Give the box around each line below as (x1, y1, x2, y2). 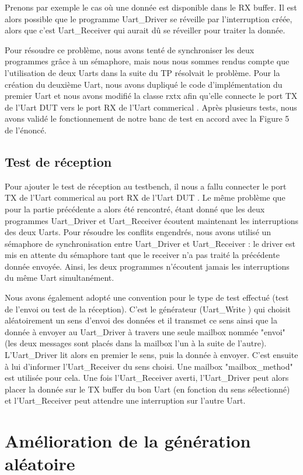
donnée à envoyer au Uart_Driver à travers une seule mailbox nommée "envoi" (5, 325, 285, 338)
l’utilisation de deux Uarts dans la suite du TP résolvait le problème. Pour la (5, 66, 280, 78)
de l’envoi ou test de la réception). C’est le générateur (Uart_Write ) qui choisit (5, 302, 291, 315)
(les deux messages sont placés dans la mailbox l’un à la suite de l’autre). (5, 337, 267, 349)
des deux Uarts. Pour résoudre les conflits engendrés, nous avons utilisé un (5, 226, 271, 238)
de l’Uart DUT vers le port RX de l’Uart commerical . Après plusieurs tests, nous (5, 101, 297, 113)
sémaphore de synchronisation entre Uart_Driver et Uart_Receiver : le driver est (5, 237, 296, 249)
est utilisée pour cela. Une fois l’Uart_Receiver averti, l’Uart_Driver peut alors (5, 371, 289, 384)
